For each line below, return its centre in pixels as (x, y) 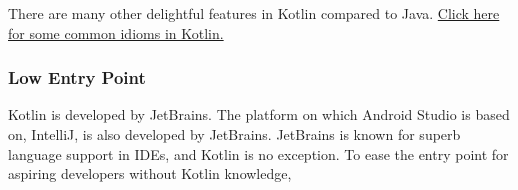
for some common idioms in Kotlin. (116, 32)
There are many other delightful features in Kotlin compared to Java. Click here (254, 13)
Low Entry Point (77, 77)
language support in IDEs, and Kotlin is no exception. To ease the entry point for (258, 153)
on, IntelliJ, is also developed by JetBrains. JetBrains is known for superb (234, 134)
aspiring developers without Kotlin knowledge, (150, 173)
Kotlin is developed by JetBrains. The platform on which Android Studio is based (259, 114)
